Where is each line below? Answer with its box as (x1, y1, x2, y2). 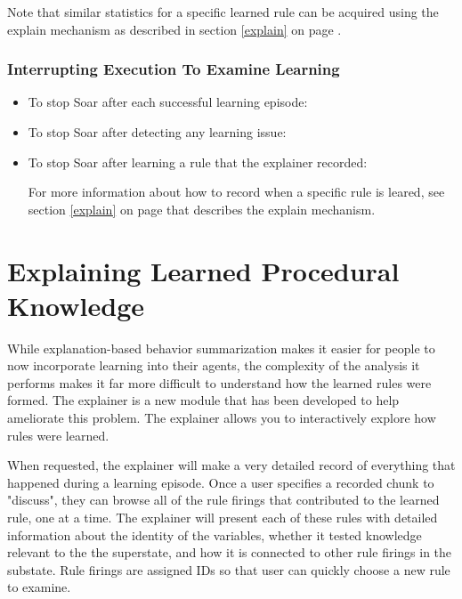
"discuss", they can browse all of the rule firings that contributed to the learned (7, 490, 440, 509)
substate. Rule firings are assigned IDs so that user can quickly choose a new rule (7, 560, 450, 579)
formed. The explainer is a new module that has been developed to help (7, 391, 400, 409)
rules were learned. (7, 425, 109, 444)
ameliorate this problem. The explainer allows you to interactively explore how (7, 409, 436, 427)
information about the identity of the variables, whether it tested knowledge (7, 525, 422, 544)
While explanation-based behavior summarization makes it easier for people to (7, 338, 435, 357)
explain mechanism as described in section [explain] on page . (7, 20, 342, 38)
